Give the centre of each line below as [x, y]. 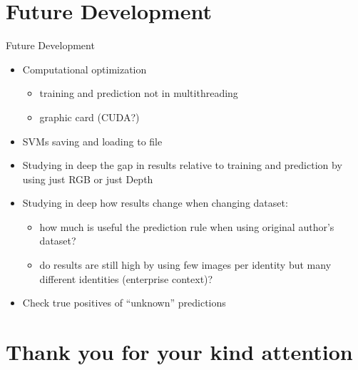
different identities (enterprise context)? [126, 278]
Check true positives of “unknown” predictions [124, 303]
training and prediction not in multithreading [139, 93]
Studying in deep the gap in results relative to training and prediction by [182, 165]
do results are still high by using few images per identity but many [185, 265]
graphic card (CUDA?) [89, 117]
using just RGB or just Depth [88, 179]
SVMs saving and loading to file [92, 141]
